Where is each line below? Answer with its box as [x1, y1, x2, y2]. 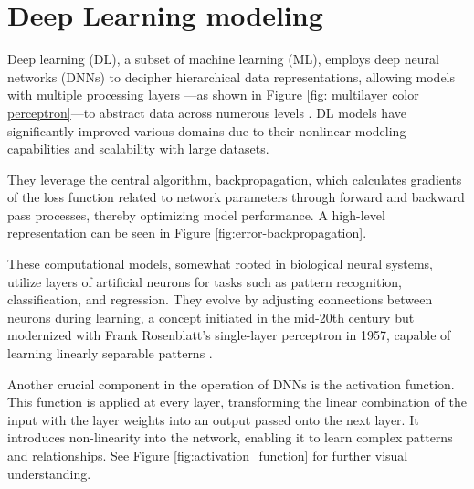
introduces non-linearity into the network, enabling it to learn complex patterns [7, 428, 453, 447]
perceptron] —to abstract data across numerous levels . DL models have [7, 102, 406, 122]
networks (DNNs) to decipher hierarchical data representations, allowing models [7, 67, 456, 86]
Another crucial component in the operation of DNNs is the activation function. [7, 374, 455, 393]
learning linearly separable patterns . [7, 344, 213, 363]
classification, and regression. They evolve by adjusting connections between [7, 290, 433, 309]
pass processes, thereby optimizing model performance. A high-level [7, 205, 385, 224]
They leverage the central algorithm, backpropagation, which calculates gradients [7, 169, 462, 188]
